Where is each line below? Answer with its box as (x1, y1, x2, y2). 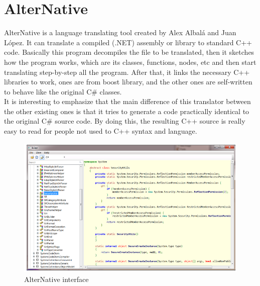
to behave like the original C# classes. (4, 86, 122, 97)
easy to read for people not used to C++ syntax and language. (4, 126, 197, 136)
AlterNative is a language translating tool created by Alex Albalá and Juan (4, 27, 236, 38)
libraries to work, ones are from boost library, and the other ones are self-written (4, 76, 252, 87)
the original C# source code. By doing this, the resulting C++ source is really (4, 116, 245, 126)
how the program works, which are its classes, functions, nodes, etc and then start (4, 56, 256, 67)
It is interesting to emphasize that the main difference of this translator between (4, 96, 251, 107)
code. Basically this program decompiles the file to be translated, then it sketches (4, 47, 254, 57)
